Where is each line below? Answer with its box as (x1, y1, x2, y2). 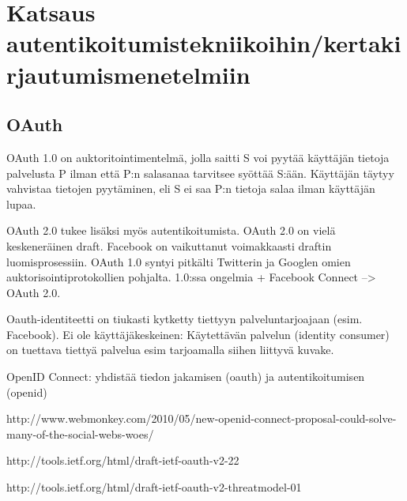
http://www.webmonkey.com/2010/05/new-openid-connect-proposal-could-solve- (6, 410, 397, 427)
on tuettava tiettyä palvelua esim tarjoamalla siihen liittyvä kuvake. (6, 341, 334, 358)
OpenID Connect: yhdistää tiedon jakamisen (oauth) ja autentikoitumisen (6, 368, 365, 385)
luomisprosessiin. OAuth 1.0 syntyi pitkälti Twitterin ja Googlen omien (6, 253, 351, 269)
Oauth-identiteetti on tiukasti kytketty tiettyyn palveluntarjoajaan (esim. (6, 311, 363, 327)
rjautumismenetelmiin (6, 58, 251, 90)
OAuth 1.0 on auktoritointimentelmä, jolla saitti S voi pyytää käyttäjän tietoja (6, 149, 390, 165)
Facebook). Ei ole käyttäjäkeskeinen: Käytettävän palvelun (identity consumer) (6, 326, 390, 342)
